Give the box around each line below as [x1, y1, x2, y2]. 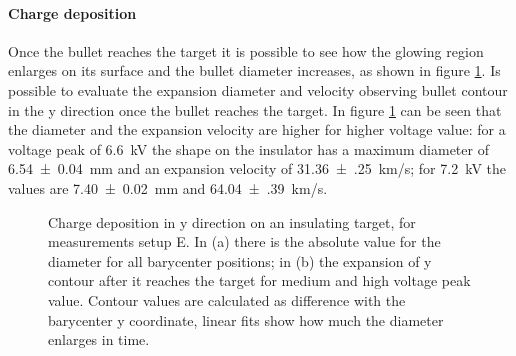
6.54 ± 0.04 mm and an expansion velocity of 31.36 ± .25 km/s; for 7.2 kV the [8, 158, 506, 179]
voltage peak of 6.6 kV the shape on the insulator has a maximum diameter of [8, 138, 489, 159]
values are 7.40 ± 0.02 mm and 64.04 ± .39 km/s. [8, 177, 328, 198]
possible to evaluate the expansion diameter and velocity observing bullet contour [8, 79, 508, 100]
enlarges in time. [48, 329, 150, 350]
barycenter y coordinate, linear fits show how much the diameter [48, 309, 444, 330]
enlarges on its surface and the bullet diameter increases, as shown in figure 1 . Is [8, 60, 501, 81]
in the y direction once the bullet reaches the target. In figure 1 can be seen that [8, 99, 502, 120]
